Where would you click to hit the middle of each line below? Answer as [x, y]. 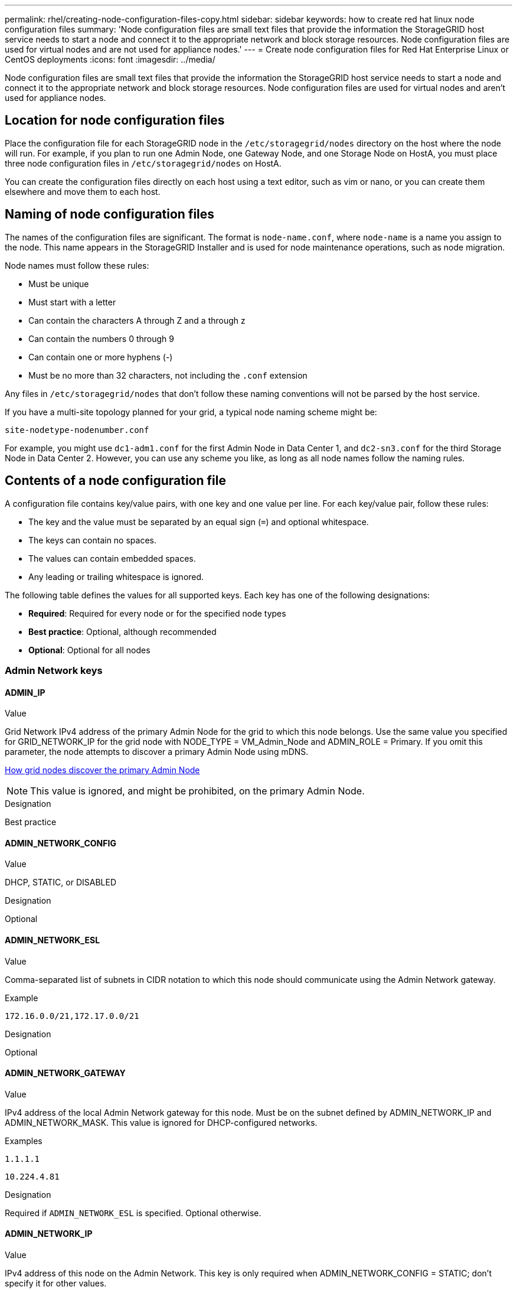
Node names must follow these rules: [77, 265]
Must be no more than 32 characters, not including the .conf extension [168, 375]
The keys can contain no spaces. [92, 540]
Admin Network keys [54, 670]
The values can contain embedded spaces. [112, 558]
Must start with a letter [72, 302]
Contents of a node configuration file [115, 481]
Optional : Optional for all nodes [89, 650]
